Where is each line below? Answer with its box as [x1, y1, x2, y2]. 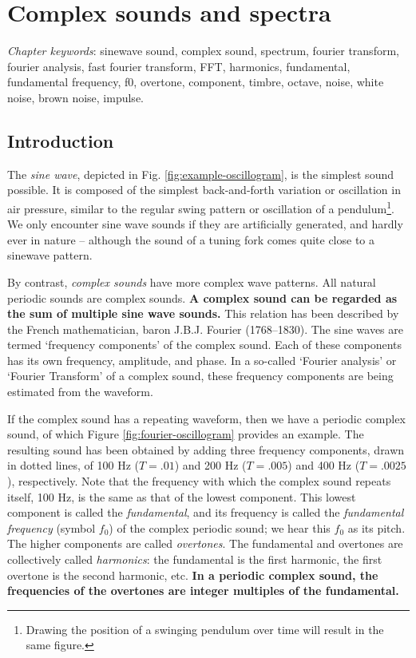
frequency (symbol [7, 519, 96, 536]
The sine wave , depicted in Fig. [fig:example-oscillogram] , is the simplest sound [7, 165, 394, 182]
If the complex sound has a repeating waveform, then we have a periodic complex [7, 410, 406, 426]
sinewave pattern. [7, 247, 93, 264]
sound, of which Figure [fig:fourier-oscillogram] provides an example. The [7, 426, 364, 442]
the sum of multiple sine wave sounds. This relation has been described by [7, 305, 399, 322]
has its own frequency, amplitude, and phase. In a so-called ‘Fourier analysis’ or [7, 351, 397, 368]
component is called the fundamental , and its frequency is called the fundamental [7, 504, 404, 521]
